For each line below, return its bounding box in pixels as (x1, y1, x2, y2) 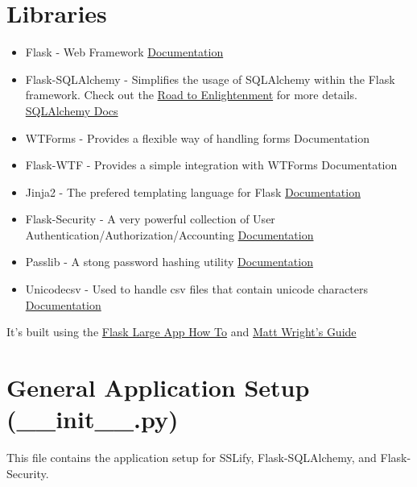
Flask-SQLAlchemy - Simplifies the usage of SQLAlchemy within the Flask (25, 70, 395, 87)
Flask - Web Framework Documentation (25, 44, 224, 60)
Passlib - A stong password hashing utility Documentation (25, 253, 313, 270)
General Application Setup (6, 371, 310, 404)
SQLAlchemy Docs (25, 102, 118, 119)
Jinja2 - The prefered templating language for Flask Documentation (25, 183, 361, 200)
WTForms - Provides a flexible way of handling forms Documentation (25, 129, 370, 146)
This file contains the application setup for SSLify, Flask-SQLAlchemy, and (6, 449, 377, 466)
